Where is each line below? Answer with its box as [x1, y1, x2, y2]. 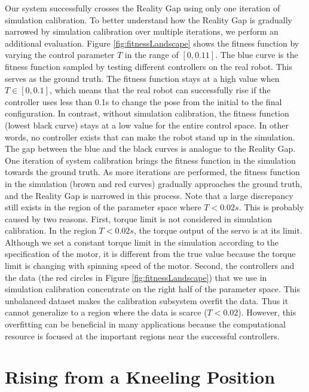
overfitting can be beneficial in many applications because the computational [5, 318, 286, 330]
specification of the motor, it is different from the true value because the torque [5, 247, 296, 260]
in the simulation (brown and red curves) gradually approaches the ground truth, [5, 177, 302, 189]
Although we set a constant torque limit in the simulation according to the [5, 235, 279, 248]
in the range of [124, 48, 179, 61]
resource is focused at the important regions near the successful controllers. [5, 329, 280, 342]
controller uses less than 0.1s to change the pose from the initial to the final [5, 95, 282, 108]
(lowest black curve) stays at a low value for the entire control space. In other [5, 118, 289, 131]
